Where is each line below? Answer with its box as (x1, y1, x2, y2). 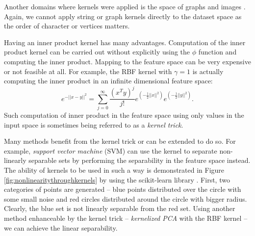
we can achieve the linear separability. (4, 222, 118, 233)
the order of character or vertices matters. (4, 21, 130, 31)
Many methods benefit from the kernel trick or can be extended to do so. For (4, 136, 236, 146)
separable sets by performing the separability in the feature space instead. (28, 155, 251, 165)
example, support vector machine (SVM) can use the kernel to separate (4, 145, 217, 156)
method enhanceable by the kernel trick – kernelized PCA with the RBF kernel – (4, 212, 248, 223)
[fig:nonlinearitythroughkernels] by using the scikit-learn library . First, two (4, 174, 230, 184)
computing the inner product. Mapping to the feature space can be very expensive (4, 56, 251, 66)
